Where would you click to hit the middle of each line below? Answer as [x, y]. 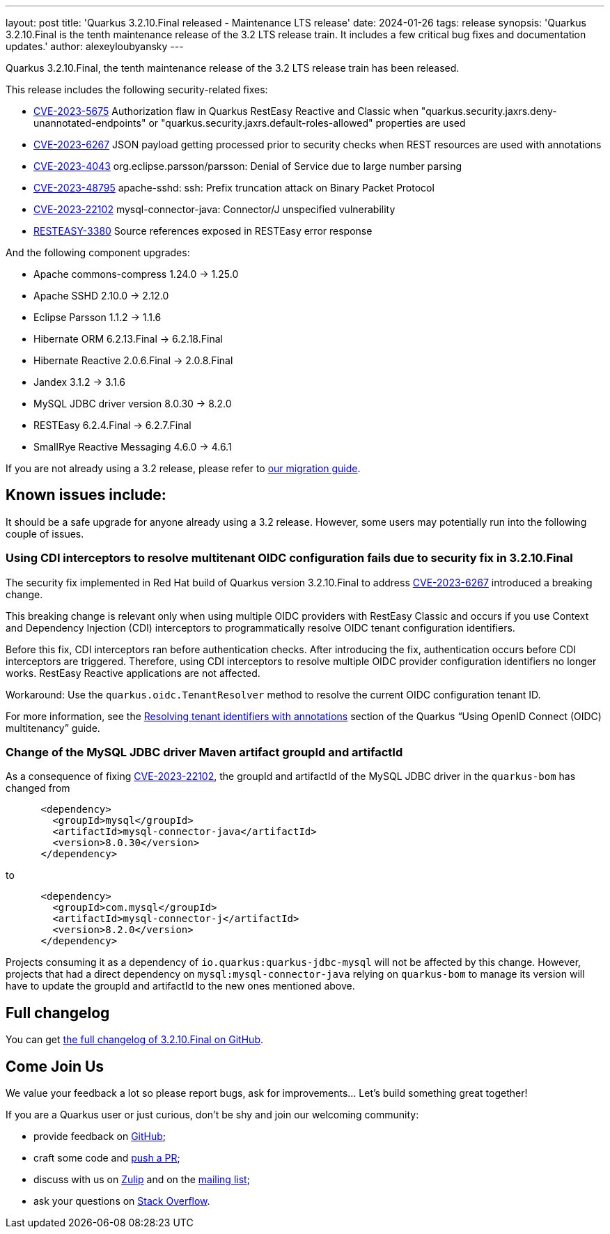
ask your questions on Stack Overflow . [122, 1201]
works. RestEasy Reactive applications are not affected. [133, 673]
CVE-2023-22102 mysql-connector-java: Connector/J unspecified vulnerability [214, 209]
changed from [38, 788]
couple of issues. [45, 533]
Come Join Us [55, 1066]
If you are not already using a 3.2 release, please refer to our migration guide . [183, 468]
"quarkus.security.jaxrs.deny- [489, 111]
